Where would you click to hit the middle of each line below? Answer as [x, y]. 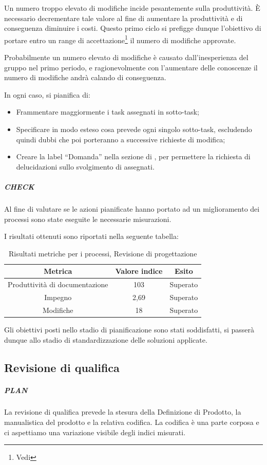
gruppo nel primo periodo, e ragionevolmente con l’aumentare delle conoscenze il [131, 67]
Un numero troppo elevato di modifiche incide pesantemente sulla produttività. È [132, 8]
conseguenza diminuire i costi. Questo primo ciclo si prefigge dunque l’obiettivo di [133, 28]
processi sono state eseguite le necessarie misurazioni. [88, 219]
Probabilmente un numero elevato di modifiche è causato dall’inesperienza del [126, 57]
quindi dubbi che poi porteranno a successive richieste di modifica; [121, 139]
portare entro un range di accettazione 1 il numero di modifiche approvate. [120, 39]
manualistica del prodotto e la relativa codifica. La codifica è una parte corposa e [132, 422]
